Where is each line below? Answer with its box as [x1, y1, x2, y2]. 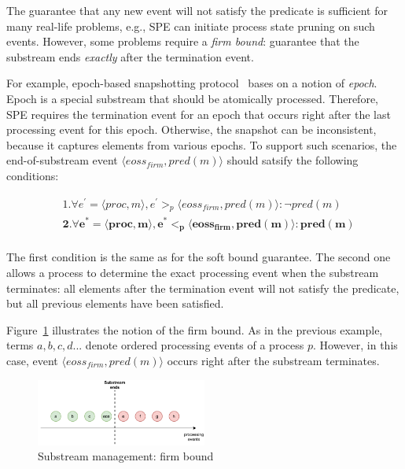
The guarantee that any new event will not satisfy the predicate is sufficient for [6, 2, 388, 18]
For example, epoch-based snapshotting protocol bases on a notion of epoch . [6, 75, 377, 91]
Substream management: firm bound [38, 448, 214, 464]
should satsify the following [226, 152, 359, 168]
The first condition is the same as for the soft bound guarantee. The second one [6, 249, 391, 265]
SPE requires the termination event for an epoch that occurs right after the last [6, 105, 391, 122]
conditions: [6, 167, 59, 183]
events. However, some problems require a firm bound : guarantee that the [6, 33, 359, 50]
